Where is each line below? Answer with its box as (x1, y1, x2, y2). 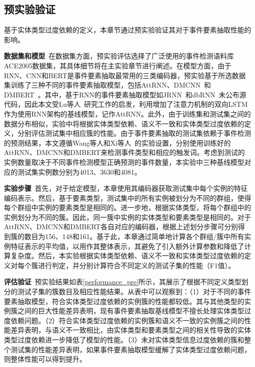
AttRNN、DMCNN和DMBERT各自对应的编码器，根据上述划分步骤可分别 (4, 221, 238, 232)
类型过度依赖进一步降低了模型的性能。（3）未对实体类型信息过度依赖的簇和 (4, 335, 244, 345)
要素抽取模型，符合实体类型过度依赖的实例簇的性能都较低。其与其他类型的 (4, 296, 244, 306)
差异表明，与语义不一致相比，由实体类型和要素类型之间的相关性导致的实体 (10, 325, 251, 335)
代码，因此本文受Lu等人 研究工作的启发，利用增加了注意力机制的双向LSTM (4, 99, 248, 109)
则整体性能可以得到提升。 (4, 354, 86, 364)
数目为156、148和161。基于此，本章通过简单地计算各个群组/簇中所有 (24, 231, 244, 242)
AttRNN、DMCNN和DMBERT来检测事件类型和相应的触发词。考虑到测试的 (4, 147, 245, 157)
